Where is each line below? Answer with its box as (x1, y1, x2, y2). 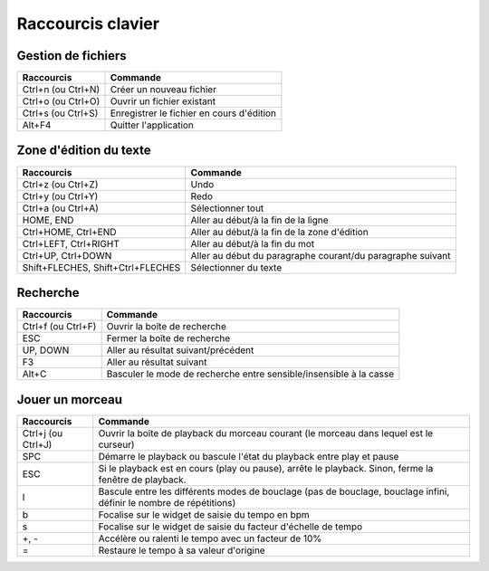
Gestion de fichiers (16, 48, 127, 63)
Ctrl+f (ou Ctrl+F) (22, 320, 97, 333)
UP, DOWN (22, 344, 70, 357)
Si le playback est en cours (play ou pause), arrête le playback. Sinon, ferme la (98, 462, 434, 474)
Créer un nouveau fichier (110, 83, 217, 96)
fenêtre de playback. (98, 473, 187, 486)
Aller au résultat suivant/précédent (106, 344, 254, 357)
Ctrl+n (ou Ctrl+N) (22, 83, 101, 96)
